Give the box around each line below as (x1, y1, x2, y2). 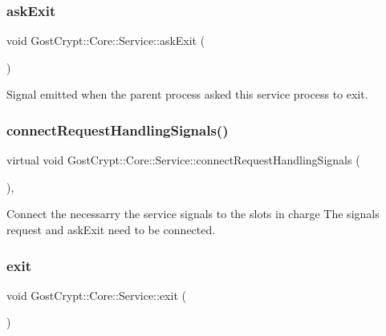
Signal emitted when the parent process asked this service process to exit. (6, 86, 368, 103)
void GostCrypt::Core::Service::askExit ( (6, 32, 205, 49)
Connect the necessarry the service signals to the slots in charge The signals (6, 205, 380, 222)
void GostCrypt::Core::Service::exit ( (6, 286, 186, 303)
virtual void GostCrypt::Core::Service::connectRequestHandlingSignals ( (6, 152, 360, 168)
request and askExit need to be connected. (6, 221, 216, 237)
